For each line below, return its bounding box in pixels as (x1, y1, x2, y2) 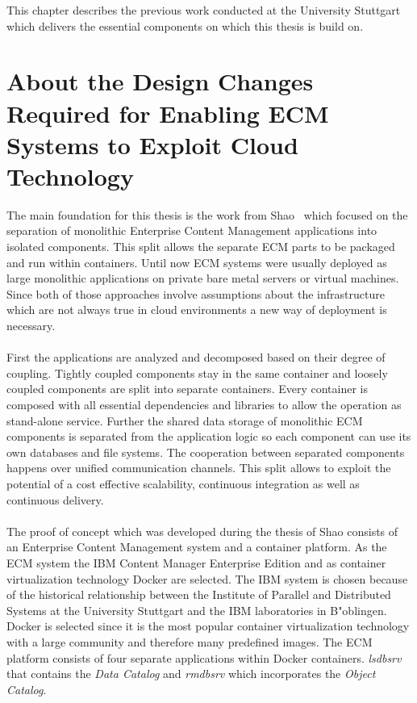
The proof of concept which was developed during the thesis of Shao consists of (6, 522, 398, 539)
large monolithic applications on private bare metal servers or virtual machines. (6, 270, 399, 287)
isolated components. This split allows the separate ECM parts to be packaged (6, 238, 395, 255)
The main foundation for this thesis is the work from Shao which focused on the (6, 206, 408, 223)
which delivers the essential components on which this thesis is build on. (6, 17, 364, 34)
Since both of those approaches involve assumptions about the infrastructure (6, 285, 385, 302)
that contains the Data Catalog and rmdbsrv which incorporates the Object (6, 665, 376, 682)
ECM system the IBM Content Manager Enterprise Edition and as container (6, 554, 386, 571)
